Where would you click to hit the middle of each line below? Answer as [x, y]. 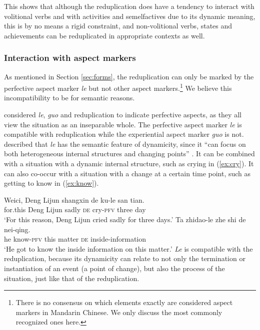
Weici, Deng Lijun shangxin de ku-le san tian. [74, 199]
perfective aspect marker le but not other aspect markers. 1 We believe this [118, 87]
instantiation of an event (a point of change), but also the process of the [114, 268]
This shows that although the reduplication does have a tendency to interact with [129, 6]
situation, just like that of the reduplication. [72, 278]
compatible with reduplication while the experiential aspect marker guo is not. [124, 134]
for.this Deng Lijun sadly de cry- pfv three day [75, 209]
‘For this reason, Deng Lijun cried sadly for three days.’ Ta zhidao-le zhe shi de [125, 219]
